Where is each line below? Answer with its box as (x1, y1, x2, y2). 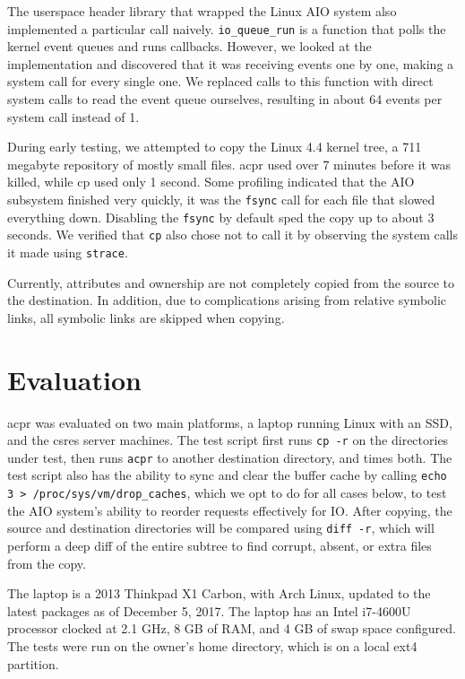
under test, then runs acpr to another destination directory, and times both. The (7, 448, 452, 466)
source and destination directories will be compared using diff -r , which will (7, 518, 435, 537)
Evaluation (7, 361, 142, 397)
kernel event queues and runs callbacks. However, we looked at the (7, 37, 372, 56)
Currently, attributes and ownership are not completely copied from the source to (7, 273, 455, 292)
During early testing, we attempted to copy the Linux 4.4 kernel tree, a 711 (7, 137, 422, 156)
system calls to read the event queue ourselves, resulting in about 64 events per (7, 90, 443, 109)
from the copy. (7, 553, 86, 572)
